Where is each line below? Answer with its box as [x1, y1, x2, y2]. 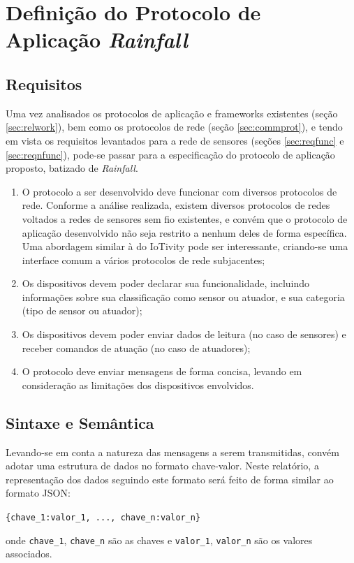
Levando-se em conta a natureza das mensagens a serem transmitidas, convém [6, 444, 339, 459]
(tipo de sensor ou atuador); [22, 303, 142, 318]
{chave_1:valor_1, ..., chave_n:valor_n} [6, 513, 201, 523]
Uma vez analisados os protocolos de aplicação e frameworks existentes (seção [6, 105, 338, 120]
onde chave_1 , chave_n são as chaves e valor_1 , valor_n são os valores [6, 532, 313, 547]
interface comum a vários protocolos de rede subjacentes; [22, 252, 265, 267]
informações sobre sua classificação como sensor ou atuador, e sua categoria [22, 289, 345, 304]
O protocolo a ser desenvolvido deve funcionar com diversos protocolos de [22, 184, 337, 198]
